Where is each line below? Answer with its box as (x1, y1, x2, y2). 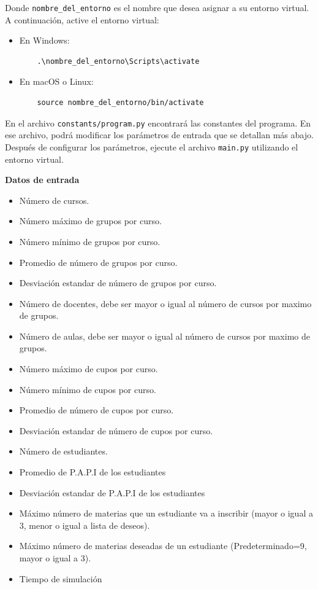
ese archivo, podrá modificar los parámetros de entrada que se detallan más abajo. (5, 128, 314, 141)
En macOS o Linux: (19, 75, 94, 88)
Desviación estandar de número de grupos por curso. (19, 276, 217, 289)
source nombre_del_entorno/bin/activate (37, 98, 204, 107)
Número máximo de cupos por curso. (19, 362, 158, 375)
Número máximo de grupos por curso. (19, 214, 162, 227)
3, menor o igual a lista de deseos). (19, 518, 150, 531)
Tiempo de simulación (19, 572, 102, 585)
